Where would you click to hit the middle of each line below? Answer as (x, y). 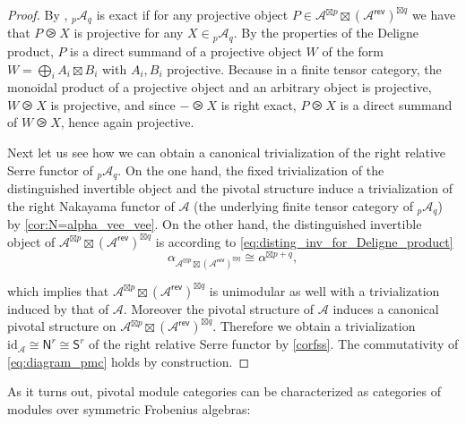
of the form (353, 51)
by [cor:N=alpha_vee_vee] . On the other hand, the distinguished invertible (215, 224)
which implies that (58, 290)
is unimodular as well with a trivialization (324, 290)
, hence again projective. (127, 122)
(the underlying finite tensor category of (303, 205)
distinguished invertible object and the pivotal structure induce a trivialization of (230, 188)
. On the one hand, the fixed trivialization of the (251, 170)
